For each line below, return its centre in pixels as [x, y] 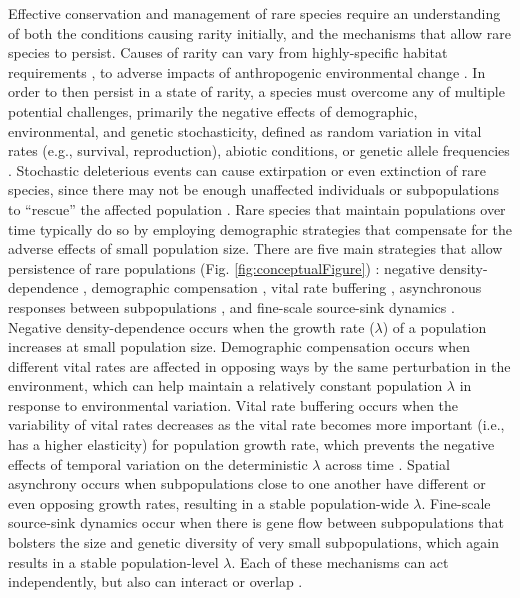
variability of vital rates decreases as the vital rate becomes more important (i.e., [256, 424]
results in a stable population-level [113, 561]
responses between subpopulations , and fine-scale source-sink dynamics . [231, 306]
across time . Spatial [387, 463]
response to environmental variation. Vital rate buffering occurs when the [233, 404]
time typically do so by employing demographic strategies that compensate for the [260, 228]
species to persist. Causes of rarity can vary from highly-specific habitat [228, 52]
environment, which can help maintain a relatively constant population [225, 385]
